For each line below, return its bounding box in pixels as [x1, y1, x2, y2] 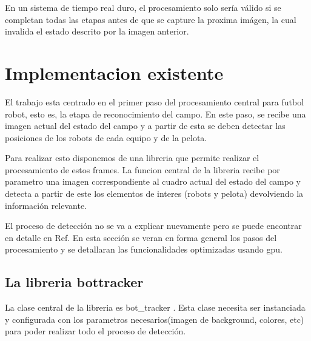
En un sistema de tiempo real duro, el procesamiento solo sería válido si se [5, 1, 281, 13]
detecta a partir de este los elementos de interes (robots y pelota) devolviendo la [5, 187, 304, 200]
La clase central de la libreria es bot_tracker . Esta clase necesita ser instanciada [5, 301, 306, 314]
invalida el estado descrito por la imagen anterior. [5, 25, 189, 38]
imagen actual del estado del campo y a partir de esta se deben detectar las [5, 119, 286, 132]
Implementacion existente [5, 60, 224, 85]
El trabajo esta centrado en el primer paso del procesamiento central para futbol [5, 95, 304, 108]
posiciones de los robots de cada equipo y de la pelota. [5, 131, 207, 144]
